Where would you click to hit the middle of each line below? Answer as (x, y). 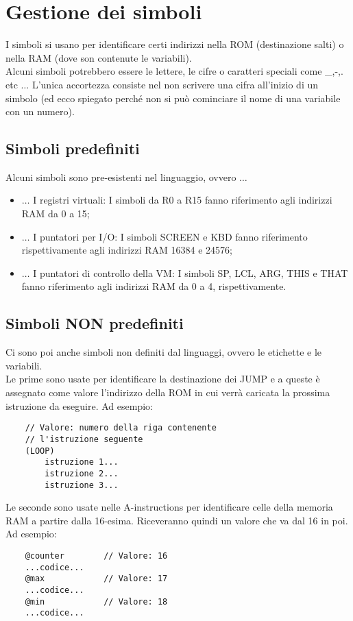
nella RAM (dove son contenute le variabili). (99, 57)
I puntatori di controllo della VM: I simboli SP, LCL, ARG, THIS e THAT (191, 272)
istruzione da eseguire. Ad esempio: (79, 405)
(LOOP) (40, 451)
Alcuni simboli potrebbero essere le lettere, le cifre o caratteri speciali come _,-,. (174, 71)
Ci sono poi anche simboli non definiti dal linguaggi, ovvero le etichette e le (164, 352)
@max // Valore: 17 (96, 579)
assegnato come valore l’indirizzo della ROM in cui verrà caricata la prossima (168, 392)
